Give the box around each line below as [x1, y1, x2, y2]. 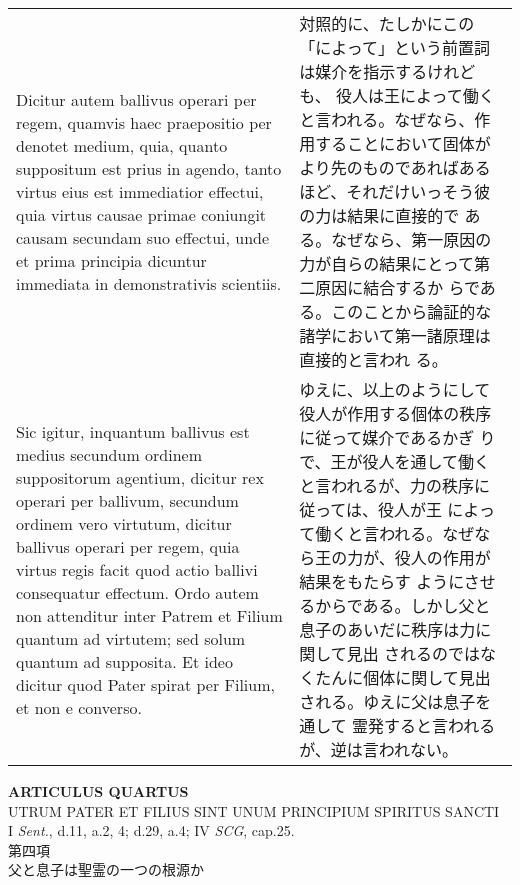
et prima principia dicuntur [16, 248, 207, 272]
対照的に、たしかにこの [299, 12, 475, 35]
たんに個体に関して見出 [315, 666, 491, 689]
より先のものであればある [299, 156, 491, 179]
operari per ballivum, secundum [16, 488, 239, 512]
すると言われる [384, 714, 496, 737]
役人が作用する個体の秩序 [299, 402, 492, 425]
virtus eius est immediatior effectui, [16, 179, 264, 203]
